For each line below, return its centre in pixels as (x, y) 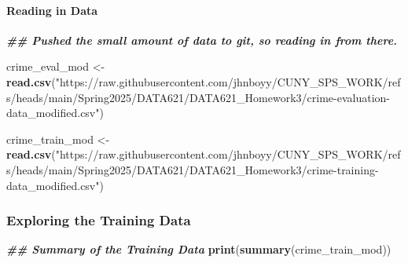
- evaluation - (362, 97)
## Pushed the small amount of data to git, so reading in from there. (202, 40)
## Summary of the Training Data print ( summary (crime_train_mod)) (199, 249)
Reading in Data (52, 10)
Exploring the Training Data (99, 220)
